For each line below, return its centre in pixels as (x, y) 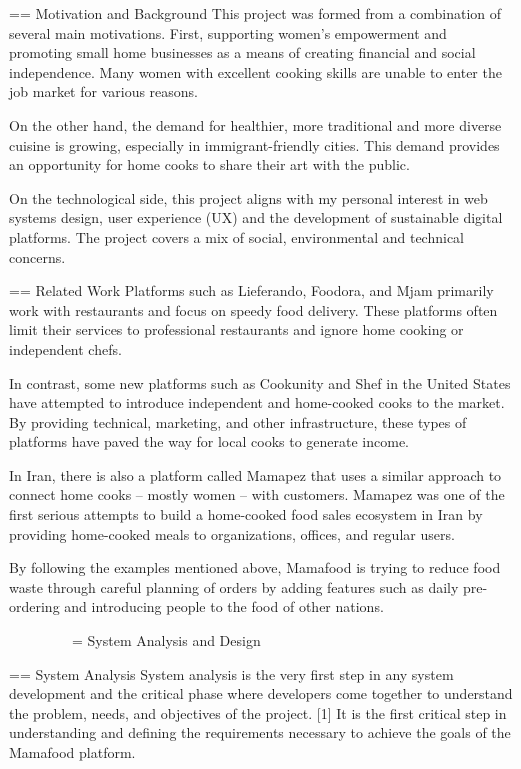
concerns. (37, 256)
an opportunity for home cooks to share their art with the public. (209, 164)
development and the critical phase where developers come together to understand (261, 693)
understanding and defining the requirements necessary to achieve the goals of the (260, 732)
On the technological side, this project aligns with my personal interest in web (248, 197)
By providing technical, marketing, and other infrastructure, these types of (238, 421)
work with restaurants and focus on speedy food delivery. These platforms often (253, 309)
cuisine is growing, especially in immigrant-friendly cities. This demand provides (254, 144)
